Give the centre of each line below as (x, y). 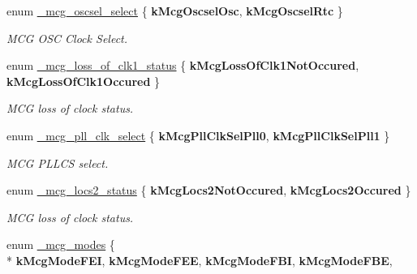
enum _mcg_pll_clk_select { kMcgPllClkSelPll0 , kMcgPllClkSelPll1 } (198, 135)
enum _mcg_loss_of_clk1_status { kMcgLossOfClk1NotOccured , (183, 65)
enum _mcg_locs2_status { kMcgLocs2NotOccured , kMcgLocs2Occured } (209, 190)
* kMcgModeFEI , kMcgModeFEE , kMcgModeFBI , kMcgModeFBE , (200, 260)
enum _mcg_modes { (61, 244)
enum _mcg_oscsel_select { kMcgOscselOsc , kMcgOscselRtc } (175, 11)
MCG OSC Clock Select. (67, 38)
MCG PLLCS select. (58, 163)
